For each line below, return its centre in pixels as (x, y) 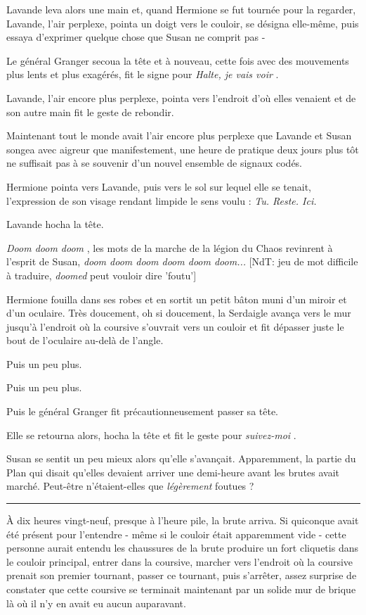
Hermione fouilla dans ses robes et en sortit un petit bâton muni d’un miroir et (177, 299)
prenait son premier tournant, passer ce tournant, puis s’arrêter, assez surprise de (182, 575)
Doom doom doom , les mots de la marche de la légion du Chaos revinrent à (170, 247)
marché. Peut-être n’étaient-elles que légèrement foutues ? (130, 486)
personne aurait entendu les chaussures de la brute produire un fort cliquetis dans (182, 548)
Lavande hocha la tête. (55, 224)
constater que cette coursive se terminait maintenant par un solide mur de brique (181, 589)
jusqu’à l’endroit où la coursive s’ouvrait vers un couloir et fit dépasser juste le (175, 326)
